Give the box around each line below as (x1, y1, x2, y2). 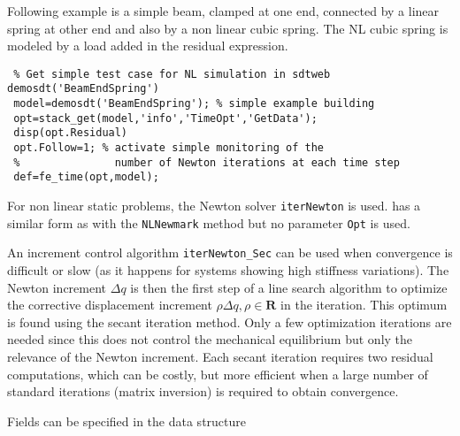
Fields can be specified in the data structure (7, 411, 247, 430)
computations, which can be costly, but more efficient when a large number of (7, 364, 428, 383)
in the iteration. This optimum (280, 295, 448, 314)
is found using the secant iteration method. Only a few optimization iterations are (7, 312, 452, 331)
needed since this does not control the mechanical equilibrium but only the (7, 330, 413, 348)
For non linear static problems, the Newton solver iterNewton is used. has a (7, 196, 421, 215)
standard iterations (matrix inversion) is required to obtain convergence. (7, 382, 399, 401)
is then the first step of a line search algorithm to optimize (130, 278, 448, 296)
